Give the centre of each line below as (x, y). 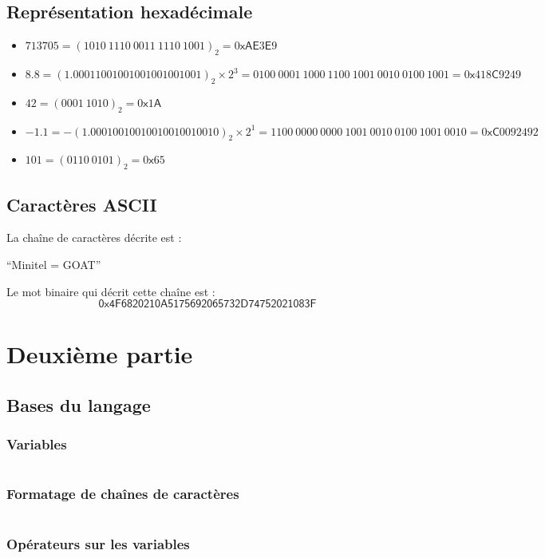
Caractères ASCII (82, 204)
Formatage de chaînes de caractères (123, 494)
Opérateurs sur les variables (98, 543)
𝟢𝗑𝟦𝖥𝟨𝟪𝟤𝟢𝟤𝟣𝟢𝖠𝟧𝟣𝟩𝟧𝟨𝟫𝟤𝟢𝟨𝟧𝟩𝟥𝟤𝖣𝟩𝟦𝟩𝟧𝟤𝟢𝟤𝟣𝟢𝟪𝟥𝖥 (207, 305)
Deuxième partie (100, 354)
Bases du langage (79, 404)
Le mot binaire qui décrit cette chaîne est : (111, 291)
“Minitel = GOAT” (54, 264)
